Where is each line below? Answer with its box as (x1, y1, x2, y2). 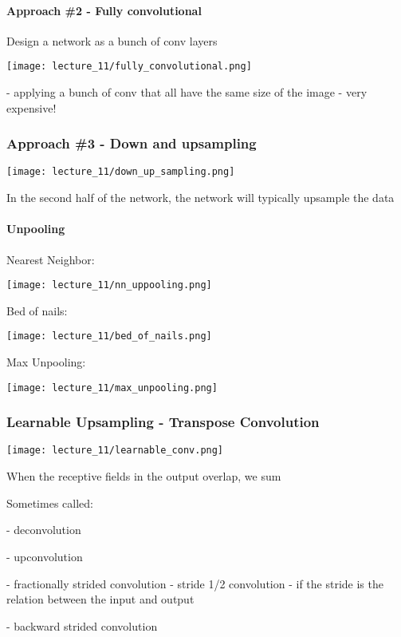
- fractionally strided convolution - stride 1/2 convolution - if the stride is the (6, 575, 383, 591)
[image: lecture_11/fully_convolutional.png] (6, 61, 252, 73)
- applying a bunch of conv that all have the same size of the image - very (6, 84, 368, 101)
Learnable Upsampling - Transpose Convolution (6, 412, 320, 432)
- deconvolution (6, 521, 81, 538)
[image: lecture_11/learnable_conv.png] (6, 445, 224, 457)
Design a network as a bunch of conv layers (6, 32, 218, 49)
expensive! (6, 99, 57, 116)
